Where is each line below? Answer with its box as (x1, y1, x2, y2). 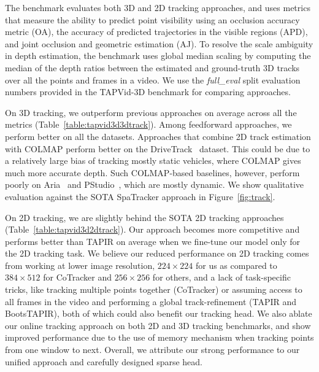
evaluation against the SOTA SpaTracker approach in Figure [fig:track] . (5, 190, 275, 203)
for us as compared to (195, 258, 277, 271)
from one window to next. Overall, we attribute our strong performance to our (5, 343, 300, 356)
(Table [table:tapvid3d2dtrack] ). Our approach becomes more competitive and (5, 223, 300, 236)
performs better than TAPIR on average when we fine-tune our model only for (5, 234, 300, 247)
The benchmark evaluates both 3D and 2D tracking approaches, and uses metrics (5, 1, 310, 14)
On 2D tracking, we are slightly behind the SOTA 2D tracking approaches (5, 211, 284, 223)
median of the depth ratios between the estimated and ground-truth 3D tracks (5, 61, 300, 74)
